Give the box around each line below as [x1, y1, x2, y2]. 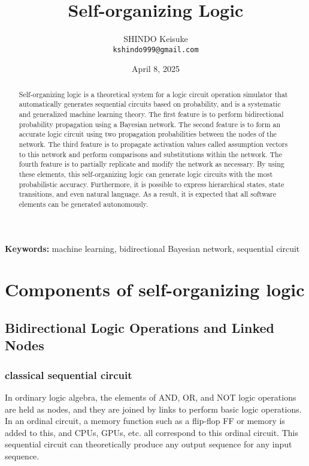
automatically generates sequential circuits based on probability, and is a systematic [19, 99, 281, 109]
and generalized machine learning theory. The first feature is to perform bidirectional [19, 109, 284, 119]
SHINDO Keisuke [123, 32, 188, 45]
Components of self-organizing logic [5, 277, 305, 302]
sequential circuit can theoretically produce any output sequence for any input [5, 438, 292, 450]
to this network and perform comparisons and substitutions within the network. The [19, 149, 283, 159]
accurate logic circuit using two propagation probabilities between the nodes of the [19, 129, 277, 139]
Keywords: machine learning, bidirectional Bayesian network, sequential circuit [5, 242, 300, 254]
